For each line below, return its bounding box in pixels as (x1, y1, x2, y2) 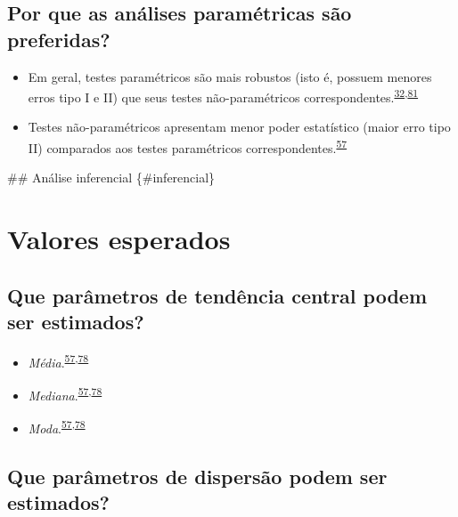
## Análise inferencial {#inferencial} (7, 168, 216, 187)
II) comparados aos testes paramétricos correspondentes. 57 (28, 136, 348, 157)
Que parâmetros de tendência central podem (7, 281, 428, 309)
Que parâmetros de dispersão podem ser (7, 462, 388, 489)
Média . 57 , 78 (28, 350, 89, 371)
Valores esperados (7, 221, 231, 257)
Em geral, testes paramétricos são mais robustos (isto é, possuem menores (28, 67, 432, 85)
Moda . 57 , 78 (28, 416, 86, 437)
